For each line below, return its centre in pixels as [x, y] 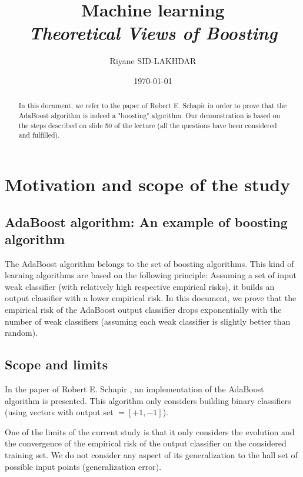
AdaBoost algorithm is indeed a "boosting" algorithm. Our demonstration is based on [149, 115]
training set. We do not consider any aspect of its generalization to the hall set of [151, 455]
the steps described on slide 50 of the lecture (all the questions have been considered [148, 125]
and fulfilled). [39, 135]
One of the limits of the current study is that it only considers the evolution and [150, 431]
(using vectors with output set [59, 412]
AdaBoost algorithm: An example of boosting [146, 221]
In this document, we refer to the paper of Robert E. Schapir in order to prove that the [152, 106]
